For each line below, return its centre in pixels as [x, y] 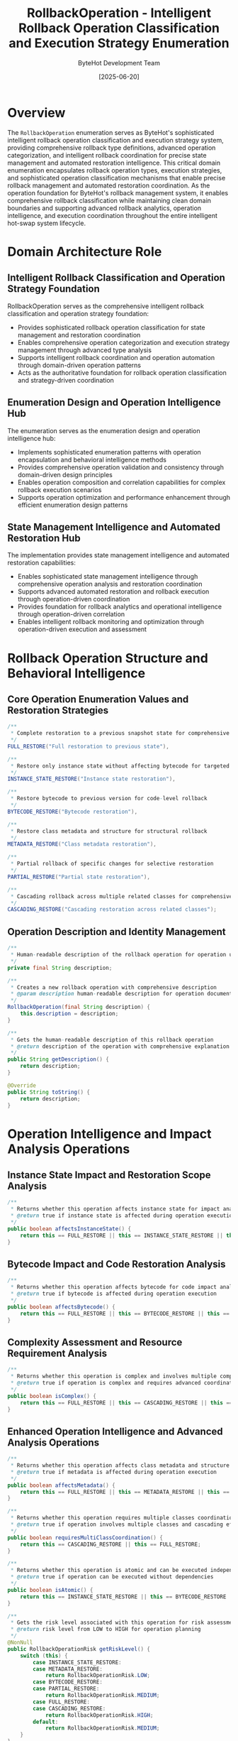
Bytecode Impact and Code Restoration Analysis [117, 1264]
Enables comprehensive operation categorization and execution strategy [124, 342]
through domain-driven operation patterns [79, 365]
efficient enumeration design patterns [73, 505]
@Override [22, 1085]
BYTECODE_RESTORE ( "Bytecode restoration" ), [73, 812]
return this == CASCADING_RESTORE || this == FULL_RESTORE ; [110, 1544]
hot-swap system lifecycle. [47, 223]
